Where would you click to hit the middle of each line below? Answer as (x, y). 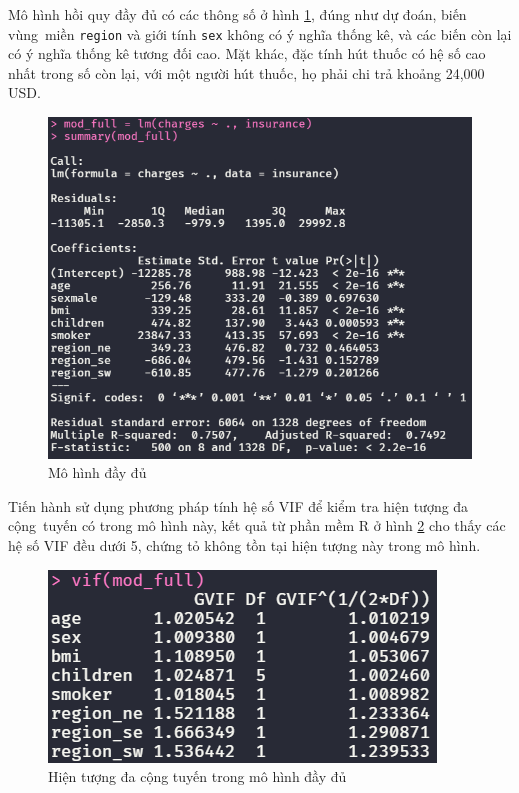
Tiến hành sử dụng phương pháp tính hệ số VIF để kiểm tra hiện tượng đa (238, 505)
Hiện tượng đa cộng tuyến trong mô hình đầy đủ (197, 776)
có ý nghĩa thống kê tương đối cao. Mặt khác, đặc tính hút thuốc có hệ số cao (247, 53)
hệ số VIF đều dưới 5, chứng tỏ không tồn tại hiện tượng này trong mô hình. (244, 544)
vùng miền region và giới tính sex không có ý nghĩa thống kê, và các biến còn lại (260, 33)
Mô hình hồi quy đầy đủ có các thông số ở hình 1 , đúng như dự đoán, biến (237, 14)
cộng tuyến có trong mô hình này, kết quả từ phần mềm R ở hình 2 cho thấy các (257, 525)
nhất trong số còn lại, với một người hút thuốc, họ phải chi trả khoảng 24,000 (246, 72)
